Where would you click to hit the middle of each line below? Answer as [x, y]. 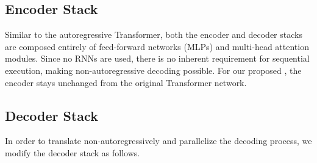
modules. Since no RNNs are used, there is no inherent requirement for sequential [157, 58]
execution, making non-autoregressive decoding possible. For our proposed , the [153, 70]
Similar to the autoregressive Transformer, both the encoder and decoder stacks [154, 34]
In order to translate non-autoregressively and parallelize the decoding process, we [158, 141]
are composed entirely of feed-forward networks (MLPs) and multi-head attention [157, 46]
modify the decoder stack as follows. [73, 152]
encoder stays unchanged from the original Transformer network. [126, 82]
